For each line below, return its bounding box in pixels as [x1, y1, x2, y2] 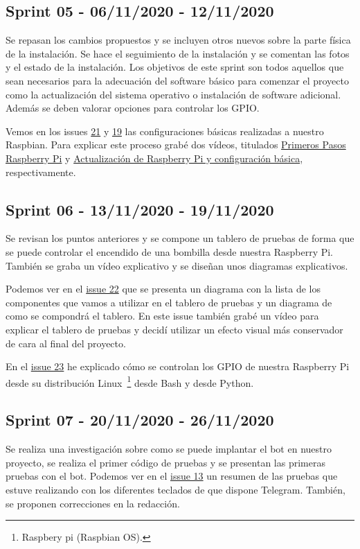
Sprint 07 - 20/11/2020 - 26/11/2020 [6, 409, 274, 430]
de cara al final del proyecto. [6, 335, 126, 350]
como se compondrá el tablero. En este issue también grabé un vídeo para [6, 308, 319, 323]
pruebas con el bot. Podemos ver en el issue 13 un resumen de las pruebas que [6, 469, 338, 483]
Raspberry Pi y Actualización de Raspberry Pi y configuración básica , [6, 150, 303, 165]
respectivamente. [6, 164, 76, 179]
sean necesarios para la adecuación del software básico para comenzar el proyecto [6, 73, 349, 87]
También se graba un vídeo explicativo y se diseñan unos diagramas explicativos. [6, 258, 348, 272]
